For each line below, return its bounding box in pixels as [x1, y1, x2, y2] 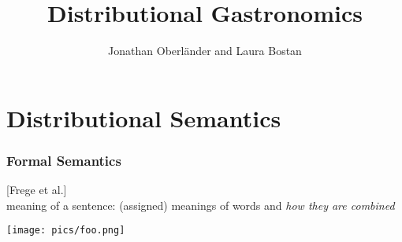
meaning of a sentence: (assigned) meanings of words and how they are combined [6, 196, 395, 213]
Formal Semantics [6, 150, 121, 170]
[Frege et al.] [6, 181, 67, 198]
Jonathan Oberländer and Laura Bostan [108, 42, 302, 59]
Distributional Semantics [6, 101, 281, 134]
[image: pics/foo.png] [6, 225, 125, 236]
